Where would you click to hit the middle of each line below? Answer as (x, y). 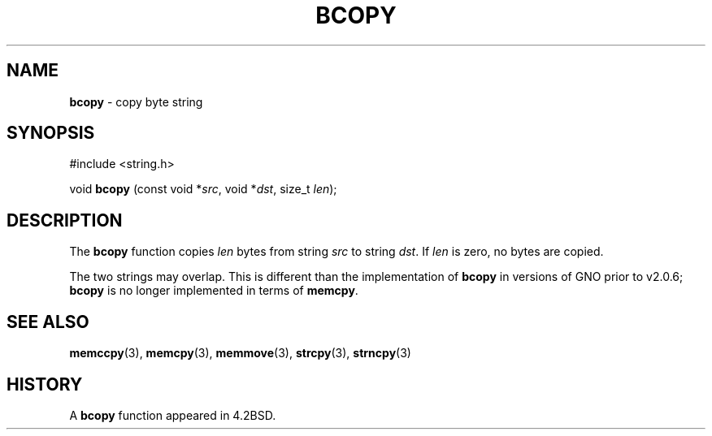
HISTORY (45, 384)
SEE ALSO (48, 322)
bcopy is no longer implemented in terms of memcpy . (214, 291)
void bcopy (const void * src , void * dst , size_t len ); (203, 189)
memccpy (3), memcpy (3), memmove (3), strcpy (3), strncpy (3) (240, 353)
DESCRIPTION (65, 220)
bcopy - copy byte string (136, 101)
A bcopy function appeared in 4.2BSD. (173, 415)
